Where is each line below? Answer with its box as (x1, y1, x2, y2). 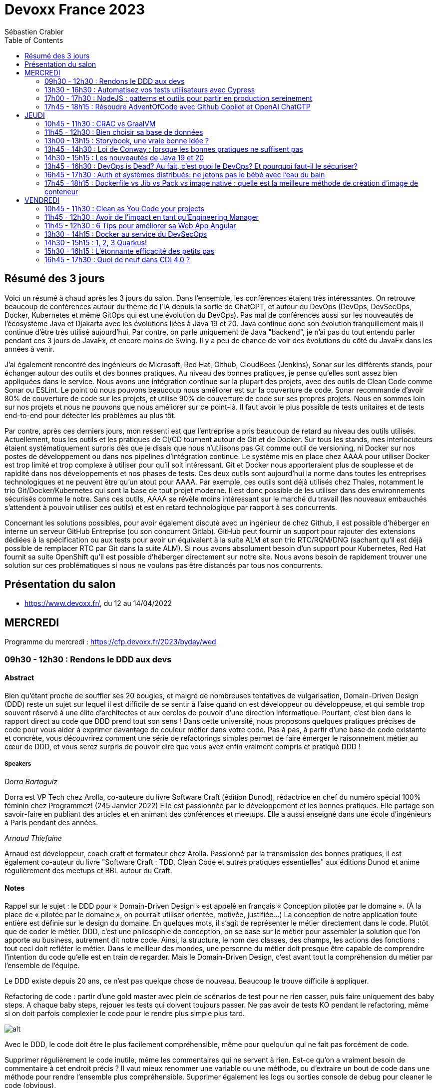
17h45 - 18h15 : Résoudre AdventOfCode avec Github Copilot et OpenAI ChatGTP (44, 102, 311, 111)
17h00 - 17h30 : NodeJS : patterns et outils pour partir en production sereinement (44, 93, 312, 102)
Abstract (4, 673, 34, 682)
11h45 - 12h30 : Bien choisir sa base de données (44, 127, 203, 136)
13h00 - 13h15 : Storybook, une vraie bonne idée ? (44, 136, 209, 145)
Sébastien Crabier (4, 27, 64, 36)
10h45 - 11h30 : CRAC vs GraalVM (44, 119, 156, 128)
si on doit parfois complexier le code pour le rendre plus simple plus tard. (4, 1009, 245, 1018)
